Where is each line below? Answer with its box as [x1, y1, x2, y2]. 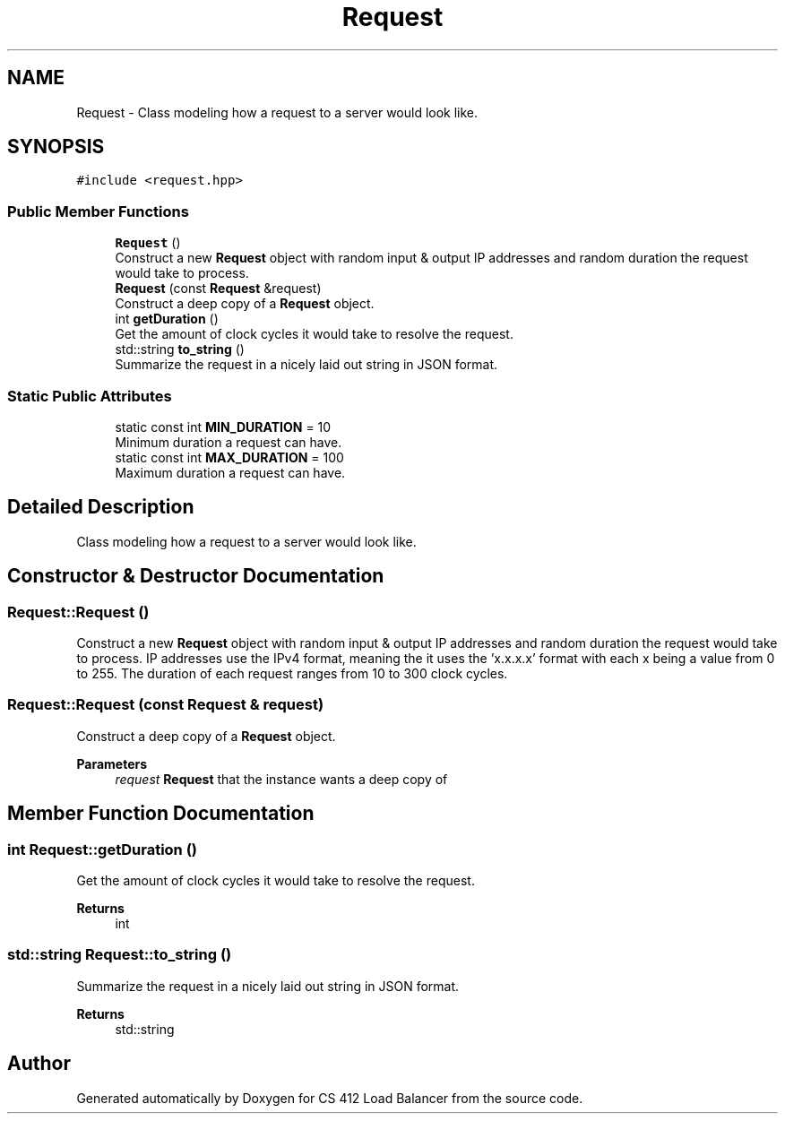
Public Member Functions [7, 202, 189, 220]
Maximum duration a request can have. [115, 464, 346, 480]
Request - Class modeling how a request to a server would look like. [76, 104, 479, 120]
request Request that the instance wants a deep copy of [115, 771, 448, 787]
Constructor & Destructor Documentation [7, 565, 384, 588]
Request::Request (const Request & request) [7, 695, 324, 714]
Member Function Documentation [7, 802, 315, 825]
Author [7, 1052, 71, 1075]
